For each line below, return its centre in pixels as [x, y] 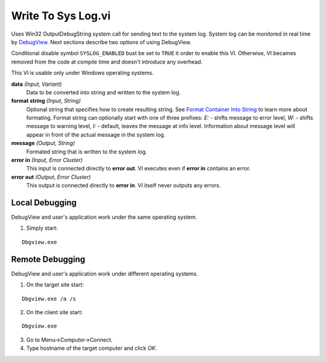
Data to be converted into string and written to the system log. [104, 92]
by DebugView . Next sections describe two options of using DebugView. [101, 42]
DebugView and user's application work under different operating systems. [105, 273]
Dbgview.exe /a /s [49, 299]
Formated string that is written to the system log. [87, 152]
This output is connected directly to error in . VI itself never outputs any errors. [123, 186]
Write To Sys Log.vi [61, 16]
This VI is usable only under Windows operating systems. [82, 73]
